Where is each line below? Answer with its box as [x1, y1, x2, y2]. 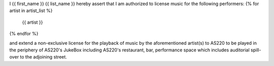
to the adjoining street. [20, 54, 67, 60]
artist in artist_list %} [9, 8, 53, 14]
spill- [250, 47, 261, 53]
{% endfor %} [9, 31, 39, 37]
